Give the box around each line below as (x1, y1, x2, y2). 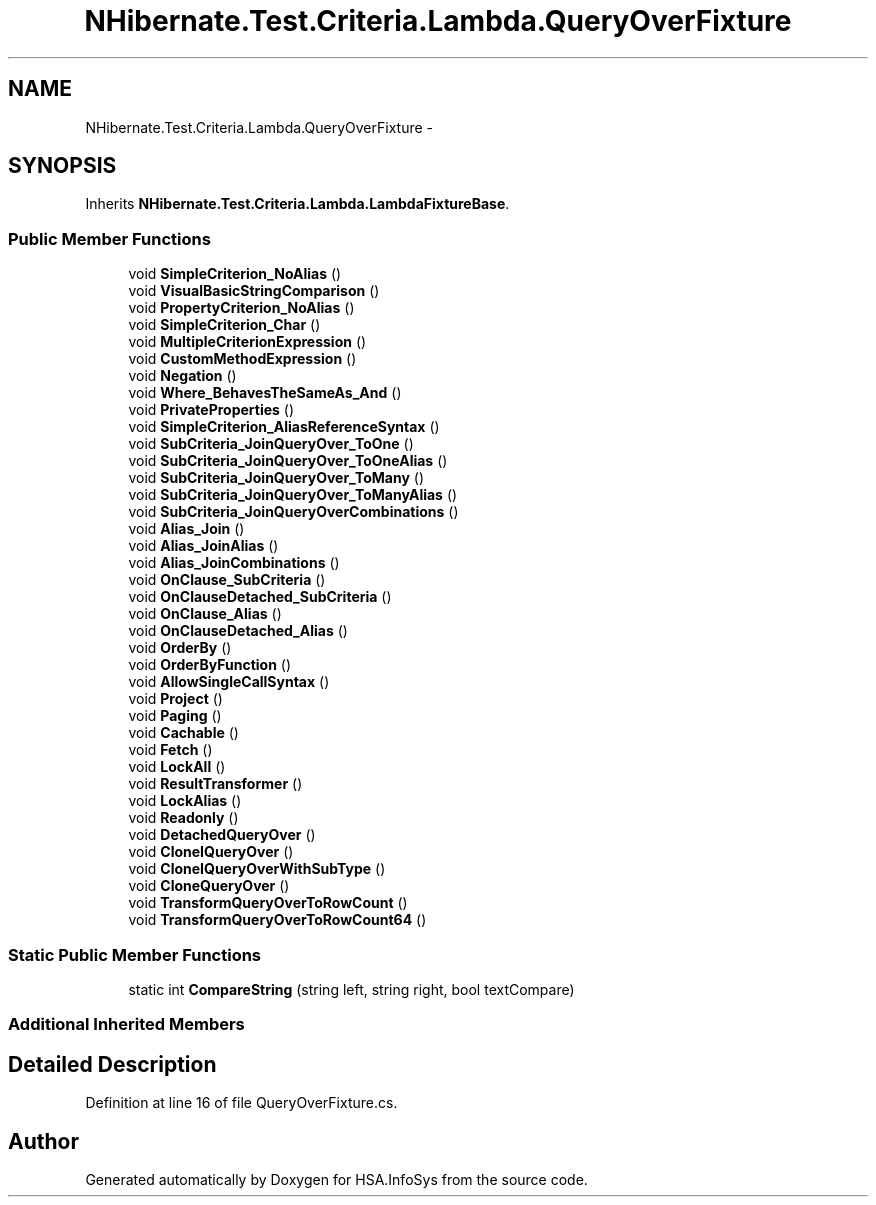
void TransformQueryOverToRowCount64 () (128, 911, 427, 929)
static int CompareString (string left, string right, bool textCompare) (128, 980, 575, 998)
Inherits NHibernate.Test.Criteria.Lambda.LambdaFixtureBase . (85, 195, 510, 213)
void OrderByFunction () (128, 656, 292, 674)
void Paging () (128, 707, 222, 725)
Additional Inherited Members (8, 1014, 245, 1035)
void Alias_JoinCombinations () (128, 554, 340, 572)
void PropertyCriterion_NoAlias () (128, 299, 355, 317)
